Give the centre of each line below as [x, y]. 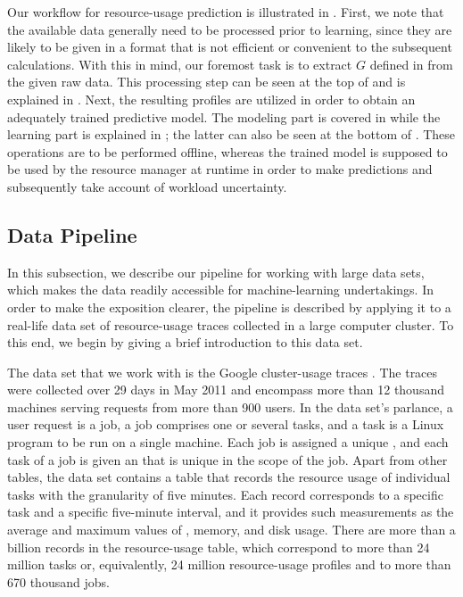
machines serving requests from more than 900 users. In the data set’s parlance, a [230, 406]
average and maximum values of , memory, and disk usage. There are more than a [231, 530]
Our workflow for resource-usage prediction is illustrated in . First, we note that [226, 12]
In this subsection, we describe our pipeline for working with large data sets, [216, 272]
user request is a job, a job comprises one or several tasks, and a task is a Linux [226, 424]
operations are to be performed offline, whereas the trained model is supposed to [227, 151]
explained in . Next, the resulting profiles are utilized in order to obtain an [211, 99]
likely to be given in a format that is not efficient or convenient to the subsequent [230, 47]
